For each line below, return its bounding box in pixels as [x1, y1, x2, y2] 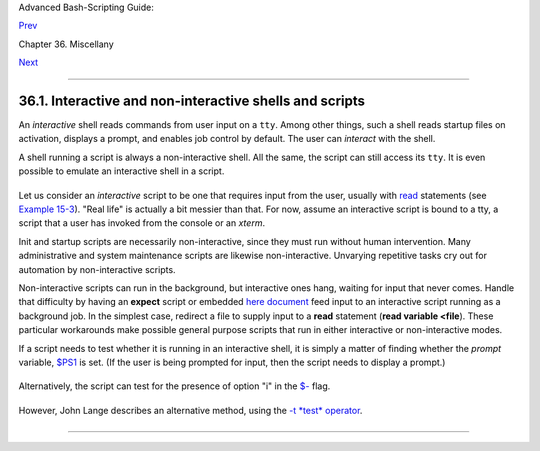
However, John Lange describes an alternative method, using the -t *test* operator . [18, 404, 363, 416]
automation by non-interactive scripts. [18, 263, 176, 275]
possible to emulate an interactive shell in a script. [18, 165, 225, 177]
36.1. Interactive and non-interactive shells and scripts [18, 92, 365, 109]
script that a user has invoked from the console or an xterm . [18, 217, 265, 229]
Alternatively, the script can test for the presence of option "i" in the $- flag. [18, 380, 331, 392]
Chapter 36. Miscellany [18, 38, 114, 50]
